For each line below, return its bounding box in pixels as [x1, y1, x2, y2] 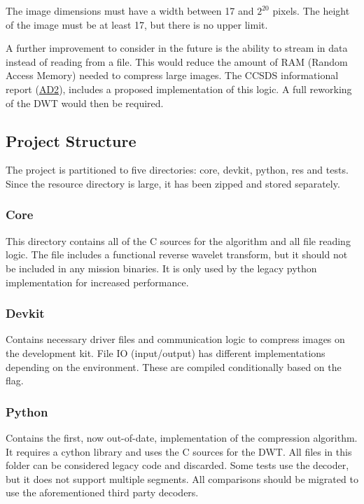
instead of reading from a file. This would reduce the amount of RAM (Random [6, 54, 348, 69]
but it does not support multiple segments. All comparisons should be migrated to [6, 471, 358, 486]
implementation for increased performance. [6, 274, 189, 289]
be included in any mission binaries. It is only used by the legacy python [6, 260, 317, 275]
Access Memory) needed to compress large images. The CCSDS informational [6, 68, 339, 83]
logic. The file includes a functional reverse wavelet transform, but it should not [6, 247, 348, 262]
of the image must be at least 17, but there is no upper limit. [6, 17, 268, 31]
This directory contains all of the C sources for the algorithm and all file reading [6, 233, 351, 248]
